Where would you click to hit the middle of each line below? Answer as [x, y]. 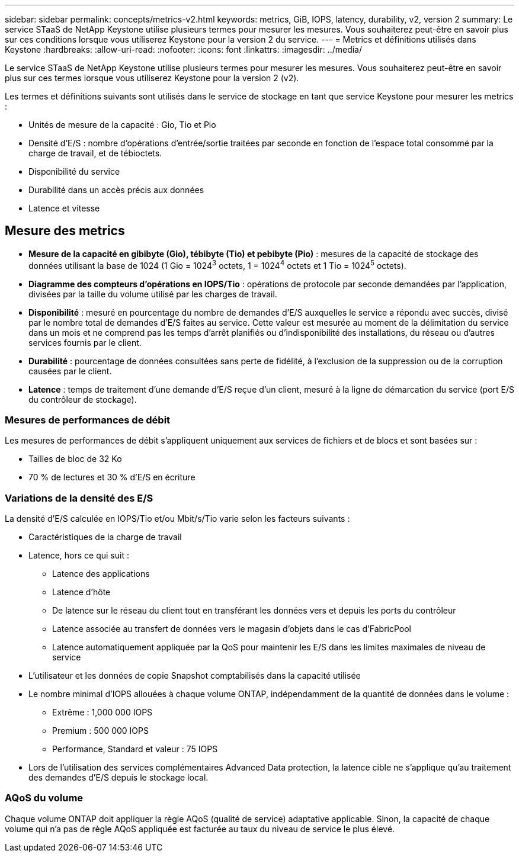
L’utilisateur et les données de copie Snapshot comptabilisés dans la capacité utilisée [195, 675]
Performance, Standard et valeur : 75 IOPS [135, 749]
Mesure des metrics [65, 231]
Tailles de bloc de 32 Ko [75, 459]
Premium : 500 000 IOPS [100, 731]
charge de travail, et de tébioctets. [95, 153]
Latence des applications [101, 574]
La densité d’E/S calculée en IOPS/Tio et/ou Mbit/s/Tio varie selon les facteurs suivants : [177, 519]
